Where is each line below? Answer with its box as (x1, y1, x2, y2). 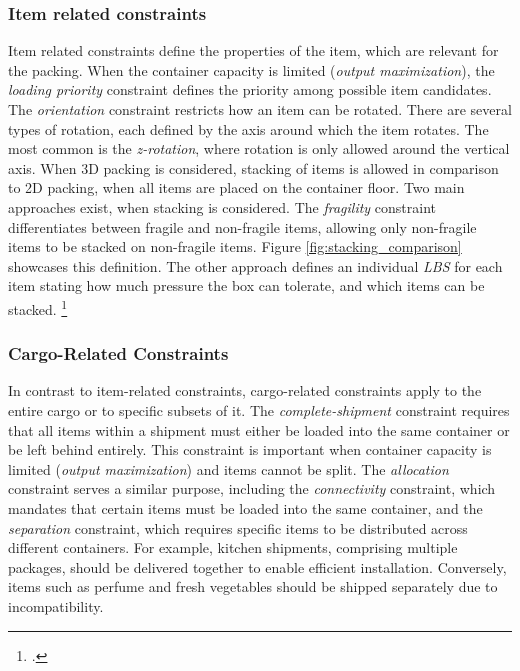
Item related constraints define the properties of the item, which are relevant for (8, 40, 499, 61)
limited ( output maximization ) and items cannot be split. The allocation (8, 458, 449, 479)
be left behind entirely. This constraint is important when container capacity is (8, 439, 492, 460)
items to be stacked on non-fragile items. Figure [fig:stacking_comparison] (8, 236, 462, 257)
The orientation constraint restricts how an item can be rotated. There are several (8, 99, 512, 119)
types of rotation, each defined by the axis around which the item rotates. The (8, 118, 489, 139)
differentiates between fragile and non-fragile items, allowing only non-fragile (8, 216, 477, 237)
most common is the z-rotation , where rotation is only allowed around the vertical (8, 138, 510, 159)
